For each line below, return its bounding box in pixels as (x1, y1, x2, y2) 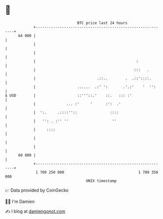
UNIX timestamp (85, 178, 117, 183)
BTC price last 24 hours (77, 20, 128, 25)
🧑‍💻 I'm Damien (5, 199, 35, 204)
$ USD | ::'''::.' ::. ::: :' (5, 93, 132, 98)
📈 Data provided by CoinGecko (5, 187, 69, 193)
